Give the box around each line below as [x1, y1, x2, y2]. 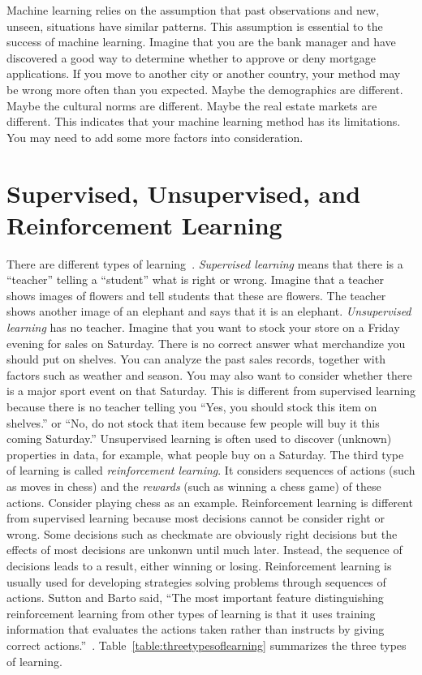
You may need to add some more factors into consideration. [6, 128, 304, 145]
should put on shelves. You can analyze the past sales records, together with [6, 350, 385, 368]
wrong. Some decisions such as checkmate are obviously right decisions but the [6, 525, 398, 542]
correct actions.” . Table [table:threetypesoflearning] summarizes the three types [6, 636, 407, 653]
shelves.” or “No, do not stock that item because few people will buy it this [6, 414, 380, 431]
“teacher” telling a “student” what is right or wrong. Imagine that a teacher [6, 271, 385, 288]
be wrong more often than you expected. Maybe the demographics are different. [6, 80, 403, 97]
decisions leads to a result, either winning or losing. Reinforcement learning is [6, 557, 392, 574]
